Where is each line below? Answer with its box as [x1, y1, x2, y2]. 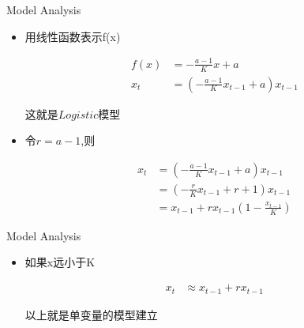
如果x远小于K [24, 254, 96, 270]
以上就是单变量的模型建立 [24, 306, 158, 322]
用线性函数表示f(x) [24, 28, 121, 44]
